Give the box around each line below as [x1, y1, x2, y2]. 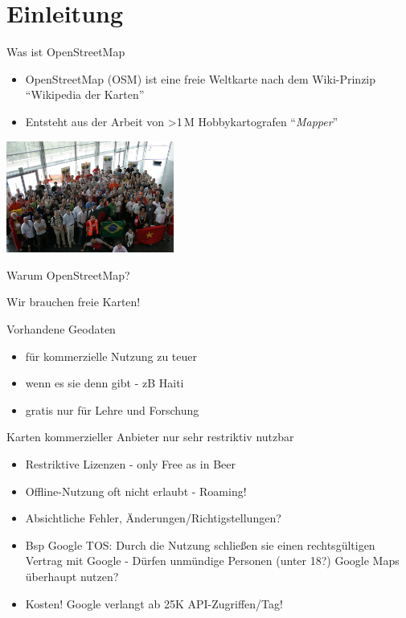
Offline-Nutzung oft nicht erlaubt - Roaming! [25, 482, 247, 499]
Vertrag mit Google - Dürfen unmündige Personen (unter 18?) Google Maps [25, 552, 400, 569]
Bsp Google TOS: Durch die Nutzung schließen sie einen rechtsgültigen [25, 536, 375, 553]
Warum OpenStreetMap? [6, 266, 130, 283]
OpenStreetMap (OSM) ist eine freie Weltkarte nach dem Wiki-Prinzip [25, 70, 376, 87]
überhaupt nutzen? [25, 567, 119, 584]
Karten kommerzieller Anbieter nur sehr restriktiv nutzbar [6, 428, 294, 445]
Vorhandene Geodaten [6, 321, 116, 338]
